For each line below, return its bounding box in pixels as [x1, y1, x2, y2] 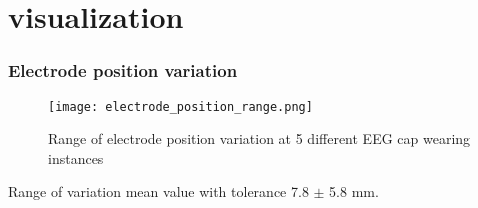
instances [48, 147, 104, 168]
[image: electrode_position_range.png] [48, 99, 313, 114]
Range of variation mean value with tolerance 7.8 [8, 181, 309, 202]
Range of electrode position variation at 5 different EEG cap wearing [48, 128, 471, 149]
